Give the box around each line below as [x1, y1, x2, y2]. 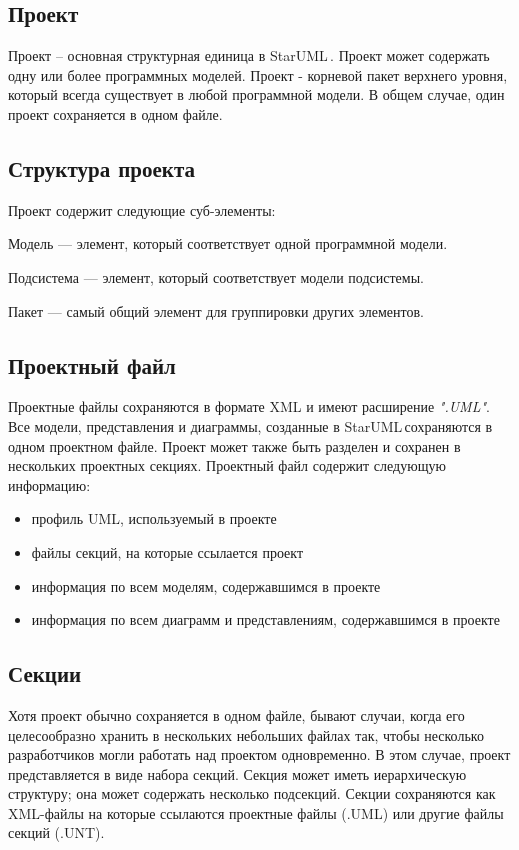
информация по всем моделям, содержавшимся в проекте [31, 575, 381, 596]
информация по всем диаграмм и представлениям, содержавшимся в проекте [31, 609, 500, 630]
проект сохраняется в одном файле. [8, 103, 223, 124]
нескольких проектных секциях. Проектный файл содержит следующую [8, 455, 446, 476]
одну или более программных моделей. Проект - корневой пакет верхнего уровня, [8, 64, 508, 85]
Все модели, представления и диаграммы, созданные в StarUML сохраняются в [8, 415, 493, 436]
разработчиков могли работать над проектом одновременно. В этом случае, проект [8, 744, 511, 765]
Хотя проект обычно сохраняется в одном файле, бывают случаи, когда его [8, 704, 465, 725]
